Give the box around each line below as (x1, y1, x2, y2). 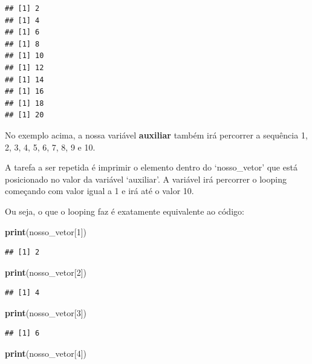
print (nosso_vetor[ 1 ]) (5, 225, 86, 238)
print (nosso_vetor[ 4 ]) (5, 347, 86, 360)
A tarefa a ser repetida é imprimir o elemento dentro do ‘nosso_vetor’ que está (5, 161, 297, 174)
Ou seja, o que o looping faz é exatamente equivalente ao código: (5, 204, 244, 217)
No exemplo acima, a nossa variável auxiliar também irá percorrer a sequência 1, (5, 128, 308, 141)
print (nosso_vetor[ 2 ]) (5, 265, 86, 278)
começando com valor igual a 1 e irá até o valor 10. (5, 184, 194, 197)
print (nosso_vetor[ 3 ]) (5, 306, 86, 319)
